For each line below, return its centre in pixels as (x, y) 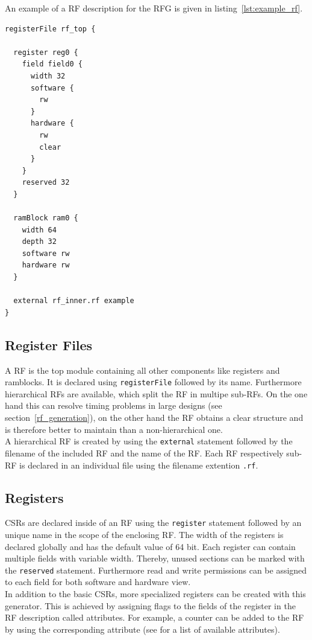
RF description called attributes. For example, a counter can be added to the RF (154, 617)
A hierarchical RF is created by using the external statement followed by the (149, 441)
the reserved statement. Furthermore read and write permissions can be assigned (156, 570)
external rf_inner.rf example (74, 301)
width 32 (48, 76)
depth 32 (39, 242)
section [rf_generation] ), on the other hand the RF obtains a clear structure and (154, 418)
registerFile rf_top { (50, 29)
